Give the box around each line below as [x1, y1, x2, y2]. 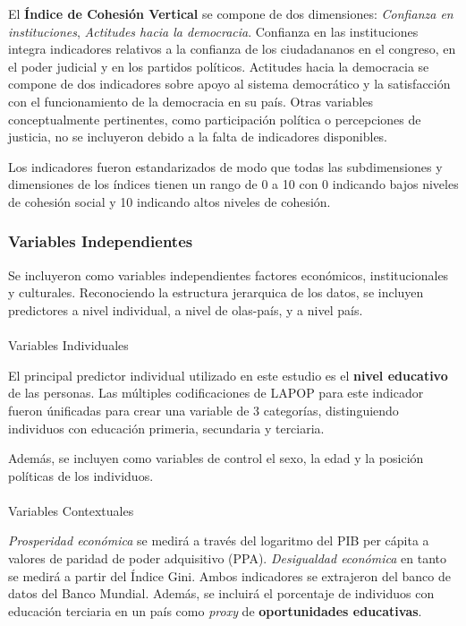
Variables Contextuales [8, 501, 134, 519]
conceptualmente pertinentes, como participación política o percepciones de [8, 109, 421, 128]
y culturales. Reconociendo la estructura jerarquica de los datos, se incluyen [8, 283, 424, 302]
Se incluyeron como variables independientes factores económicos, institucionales [8, 265, 449, 284]
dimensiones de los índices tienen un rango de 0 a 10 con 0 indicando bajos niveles [8, 175, 459, 193]
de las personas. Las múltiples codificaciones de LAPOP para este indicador [8, 383, 424, 402]
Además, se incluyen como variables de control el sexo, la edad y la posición [8, 449, 424, 467]
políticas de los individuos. [8, 466, 154, 485]
